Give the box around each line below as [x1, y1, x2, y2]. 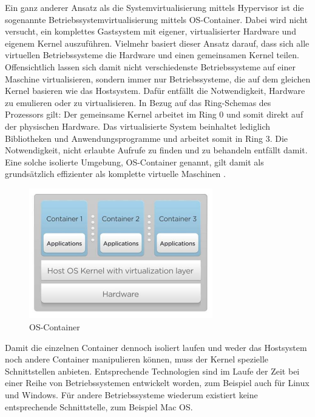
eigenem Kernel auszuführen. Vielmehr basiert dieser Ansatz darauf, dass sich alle [5, 36, 310, 49]
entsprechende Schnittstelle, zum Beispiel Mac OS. [5, 400, 193, 413]
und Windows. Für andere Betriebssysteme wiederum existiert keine [5, 388, 258, 401]
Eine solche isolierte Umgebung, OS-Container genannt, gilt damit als [5, 155, 264, 168]
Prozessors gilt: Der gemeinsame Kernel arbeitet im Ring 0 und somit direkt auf [5, 108, 303, 121]
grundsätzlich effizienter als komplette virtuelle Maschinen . [5, 167, 226, 180]
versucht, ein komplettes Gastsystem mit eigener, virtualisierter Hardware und [5, 25, 296, 38]
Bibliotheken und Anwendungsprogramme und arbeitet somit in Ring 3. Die [5, 132, 288, 144]
